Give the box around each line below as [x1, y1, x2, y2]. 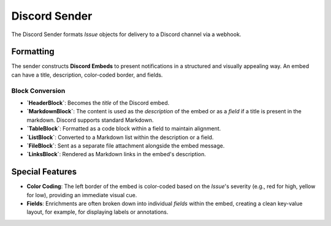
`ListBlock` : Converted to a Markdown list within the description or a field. [26, 134, 214, 141]
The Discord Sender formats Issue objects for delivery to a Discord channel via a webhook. [11, 31, 242, 38]
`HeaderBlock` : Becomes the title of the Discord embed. [26, 99, 170, 107]
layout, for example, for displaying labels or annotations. [26, 208, 169, 216]
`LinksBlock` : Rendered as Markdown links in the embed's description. [26, 151, 207, 158]
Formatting [11, 47, 55, 57]
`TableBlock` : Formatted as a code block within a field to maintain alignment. [26, 125, 221, 132]
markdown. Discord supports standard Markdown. [26, 116, 154, 124]
